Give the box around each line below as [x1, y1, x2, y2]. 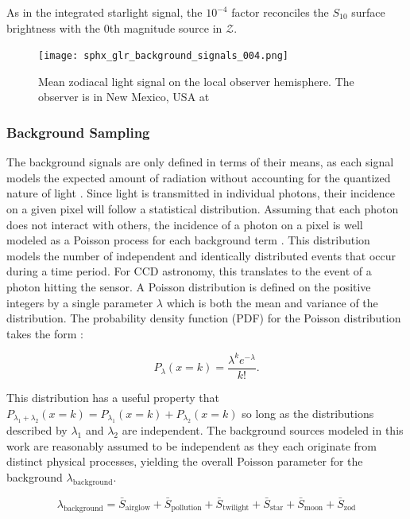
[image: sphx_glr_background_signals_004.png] [38, 50, 288, 62]
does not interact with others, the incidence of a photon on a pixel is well [6, 216, 363, 232]
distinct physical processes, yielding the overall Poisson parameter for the [6, 453, 363, 470]
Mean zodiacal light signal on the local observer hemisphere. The [38, 72, 354, 89]
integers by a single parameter [6, 294, 153, 310]
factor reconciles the [231, 4, 329, 20]
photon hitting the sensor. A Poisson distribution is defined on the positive [6, 279, 371, 295]
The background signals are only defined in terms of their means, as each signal [6, 154, 394, 170]
